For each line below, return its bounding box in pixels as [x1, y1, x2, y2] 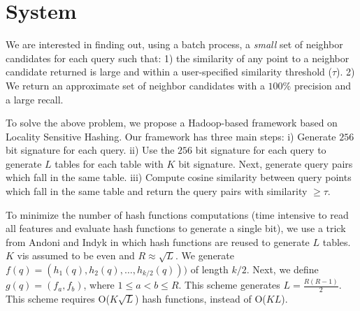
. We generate [175, 248, 235, 263]
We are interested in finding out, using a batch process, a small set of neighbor [6, 37, 343, 52]
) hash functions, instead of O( [135, 291, 266, 306]
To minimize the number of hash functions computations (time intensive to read [6, 207, 349, 222]
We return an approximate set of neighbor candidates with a [6, 78, 265, 92]
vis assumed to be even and [17, 248, 135, 263]
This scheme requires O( [6, 291, 110, 306]
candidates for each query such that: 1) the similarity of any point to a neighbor [6, 50, 350, 65]
